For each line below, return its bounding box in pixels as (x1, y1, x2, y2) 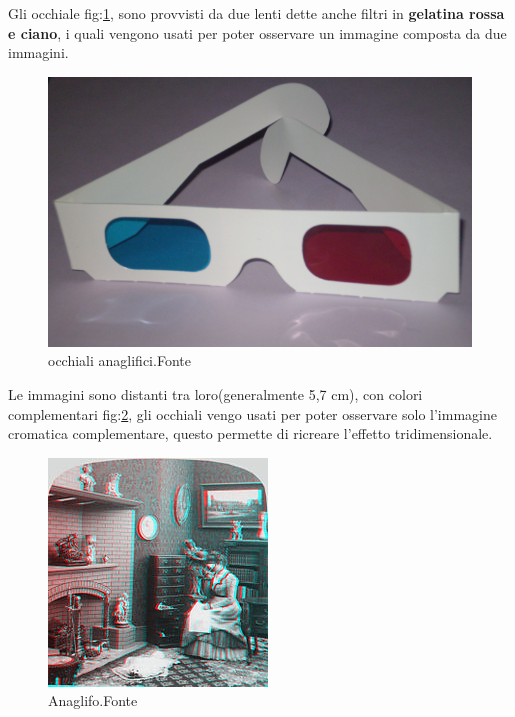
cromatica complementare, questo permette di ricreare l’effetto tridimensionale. (8, 423, 493, 444)
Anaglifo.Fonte (48, 690, 138, 711)
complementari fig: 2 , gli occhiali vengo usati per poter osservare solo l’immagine (8, 403, 497, 424)
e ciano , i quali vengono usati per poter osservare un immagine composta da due (8, 22, 507, 43)
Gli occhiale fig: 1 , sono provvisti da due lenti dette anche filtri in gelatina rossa (8, 3, 505, 23)
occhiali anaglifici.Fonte (48, 350, 191, 371)
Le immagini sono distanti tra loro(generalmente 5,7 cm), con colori (8, 383, 423, 404)
